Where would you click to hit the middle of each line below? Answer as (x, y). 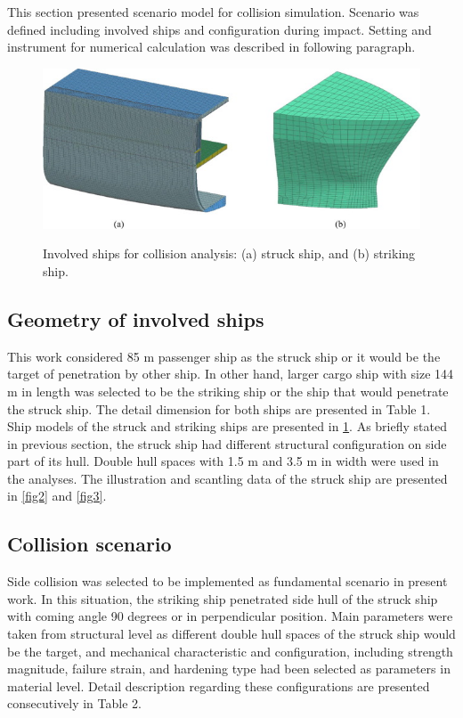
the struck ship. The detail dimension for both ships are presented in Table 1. (219, 408)
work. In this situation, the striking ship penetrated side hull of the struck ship (223, 598)
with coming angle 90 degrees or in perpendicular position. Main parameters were (230, 616)
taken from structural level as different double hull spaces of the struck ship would (231, 634)
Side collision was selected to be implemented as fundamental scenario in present (227, 581)
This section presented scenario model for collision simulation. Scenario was (213, 12)
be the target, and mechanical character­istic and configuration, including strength (230, 651)
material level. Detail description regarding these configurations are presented (219, 685)
